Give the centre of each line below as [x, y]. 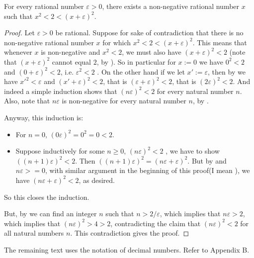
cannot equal [72, 61]
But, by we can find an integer [50, 214]
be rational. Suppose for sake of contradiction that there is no [149, 33]
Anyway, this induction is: [44, 117]
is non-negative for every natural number [124, 101]
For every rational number [44, 6]
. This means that [220, 42]
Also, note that [27, 101]
